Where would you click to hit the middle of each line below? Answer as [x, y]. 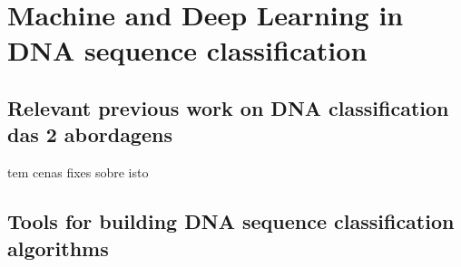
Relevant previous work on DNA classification [228, 107]
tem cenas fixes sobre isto [78, 172]
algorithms [58, 248]
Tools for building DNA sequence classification [231, 221]
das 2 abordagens [90, 134]
